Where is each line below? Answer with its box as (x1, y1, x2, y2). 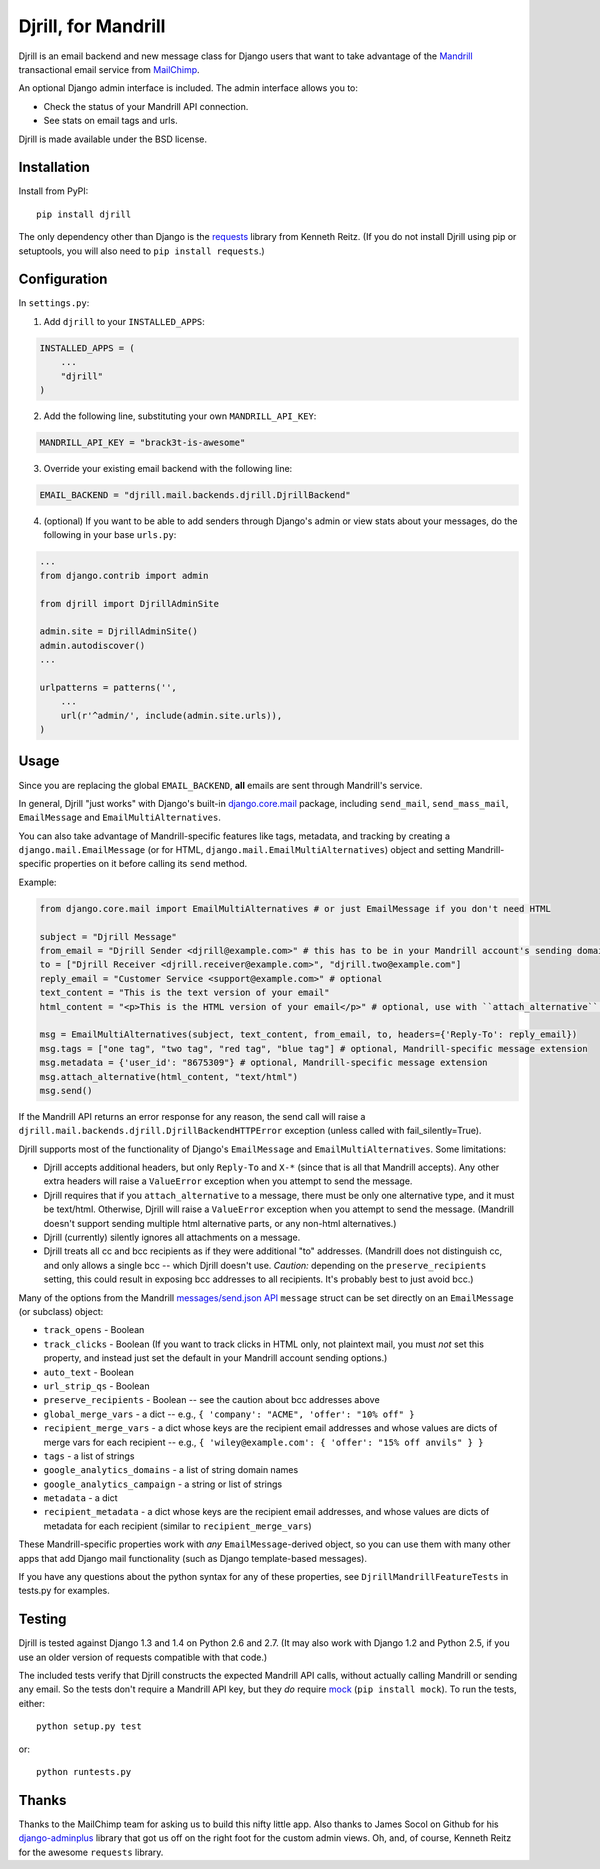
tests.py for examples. (18, 1585, 110, 1597)
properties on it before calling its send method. (53, 858, 248, 870)
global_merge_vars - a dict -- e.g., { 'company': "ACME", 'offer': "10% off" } (43, 1408, 415, 1420)
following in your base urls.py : (43, 529, 177, 541)
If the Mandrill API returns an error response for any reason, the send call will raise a (18, 1110, 366, 1122)
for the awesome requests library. (18, 1846, 164, 1858)
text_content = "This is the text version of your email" (39, 987, 330, 999)
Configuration (18, 271, 108, 288)
